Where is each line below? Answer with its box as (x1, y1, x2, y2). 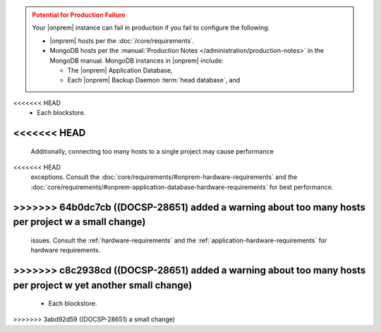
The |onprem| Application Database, (67, 66, 173, 74)
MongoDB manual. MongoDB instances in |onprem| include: (49, 56, 224, 65)
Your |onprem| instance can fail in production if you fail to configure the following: (32, 23, 270, 32)
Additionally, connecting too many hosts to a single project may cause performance (30, 147, 274, 155)
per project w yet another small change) (13, 279, 193, 291)
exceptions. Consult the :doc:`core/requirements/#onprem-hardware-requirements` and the (30, 173, 298, 181)
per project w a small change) (13, 216, 146, 228)
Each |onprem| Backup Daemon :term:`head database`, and (67, 76, 241, 85)
